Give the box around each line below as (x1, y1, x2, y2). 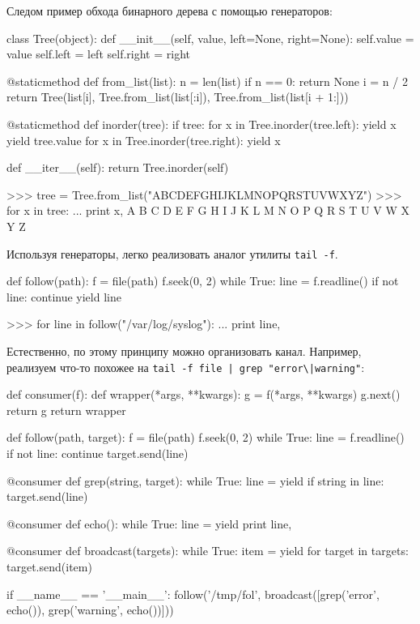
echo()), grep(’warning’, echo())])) (6, 601, 174, 618)
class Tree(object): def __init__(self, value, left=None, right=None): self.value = (6, 29, 414, 46)
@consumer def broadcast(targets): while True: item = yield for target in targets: (6, 542, 409, 559)
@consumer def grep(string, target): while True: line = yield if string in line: (6, 472, 384, 489)
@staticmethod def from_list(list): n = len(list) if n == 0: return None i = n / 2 (6, 72, 408, 89)
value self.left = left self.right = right (6, 45, 190, 62)
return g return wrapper (6, 401, 126, 418)
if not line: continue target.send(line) (6, 445, 189, 461)
